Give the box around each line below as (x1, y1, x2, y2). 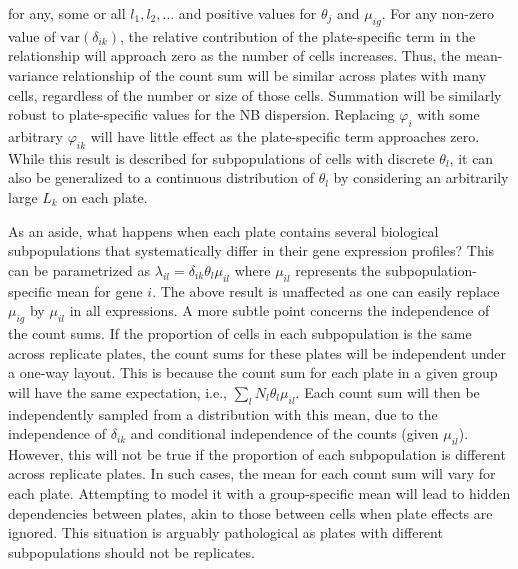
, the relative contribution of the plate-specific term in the (119, 25, 476, 46)
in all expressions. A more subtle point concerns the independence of (69, 300, 490, 321)
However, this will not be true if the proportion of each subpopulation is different (8, 443, 506, 464)
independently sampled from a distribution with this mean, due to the (8, 403, 438, 424)
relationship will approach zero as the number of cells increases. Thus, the (8, 45, 461, 66)
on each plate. (62, 186, 148, 207)
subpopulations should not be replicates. (8, 541, 255, 562)
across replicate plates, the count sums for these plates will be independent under (8, 342, 507, 363)
